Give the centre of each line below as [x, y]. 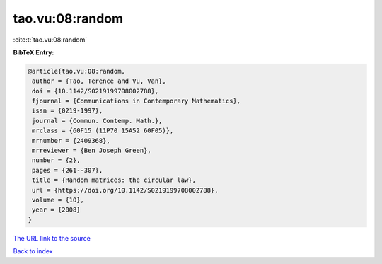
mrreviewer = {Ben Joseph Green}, [92, 151]
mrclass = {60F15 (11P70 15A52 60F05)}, [103, 131]
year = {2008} [56, 210]
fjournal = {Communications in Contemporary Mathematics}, [137, 101]
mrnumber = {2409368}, [71, 140]
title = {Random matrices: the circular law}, [114, 180]
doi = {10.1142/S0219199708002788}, [95, 91]
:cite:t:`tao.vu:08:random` [50, 40]
